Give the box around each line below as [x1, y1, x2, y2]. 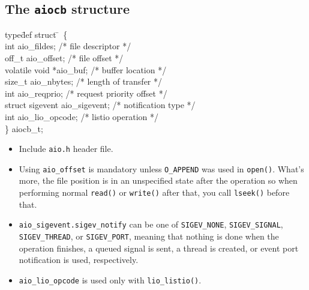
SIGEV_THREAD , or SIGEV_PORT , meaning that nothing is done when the [19, 229, 279, 242]
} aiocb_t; [5, 122, 43, 134]
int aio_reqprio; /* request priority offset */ [5, 86, 167, 99]
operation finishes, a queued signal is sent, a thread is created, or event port [19, 241, 299, 254]
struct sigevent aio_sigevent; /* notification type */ [5, 98, 196, 111]
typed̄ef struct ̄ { [5, 28, 68, 40]
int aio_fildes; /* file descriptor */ [5, 40, 131, 52]
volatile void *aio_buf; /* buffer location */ [5, 63, 167, 76]
